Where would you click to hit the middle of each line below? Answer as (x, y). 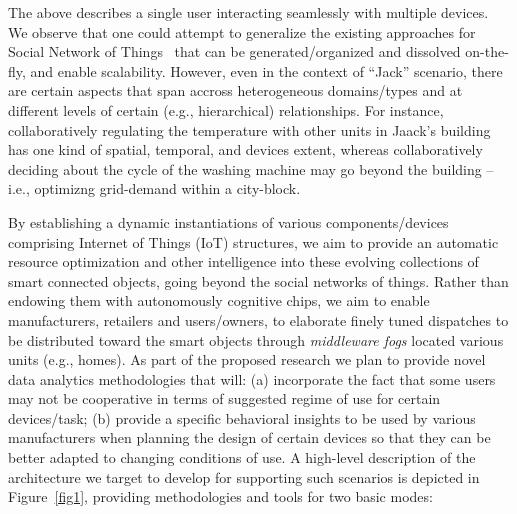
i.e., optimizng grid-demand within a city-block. (154, 188)
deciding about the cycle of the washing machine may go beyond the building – (251, 168)
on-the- (487, 51)
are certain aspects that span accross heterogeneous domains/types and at (235, 90)
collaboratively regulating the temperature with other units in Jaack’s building (249, 129)
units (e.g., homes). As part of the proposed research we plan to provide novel (247, 359)
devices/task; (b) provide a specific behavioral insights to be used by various (242, 417)
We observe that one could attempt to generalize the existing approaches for (242, 31)
